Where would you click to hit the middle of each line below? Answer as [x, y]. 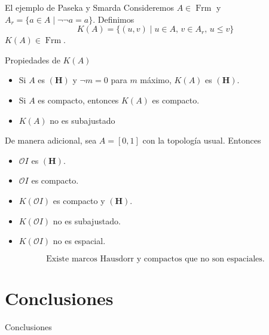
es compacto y [79, 200]
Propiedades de [33, 60]
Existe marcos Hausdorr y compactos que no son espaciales [154, 259]
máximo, [156, 80]
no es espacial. [79, 241]
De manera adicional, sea [51, 140]
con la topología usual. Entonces [202, 140]
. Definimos [114, 19]
